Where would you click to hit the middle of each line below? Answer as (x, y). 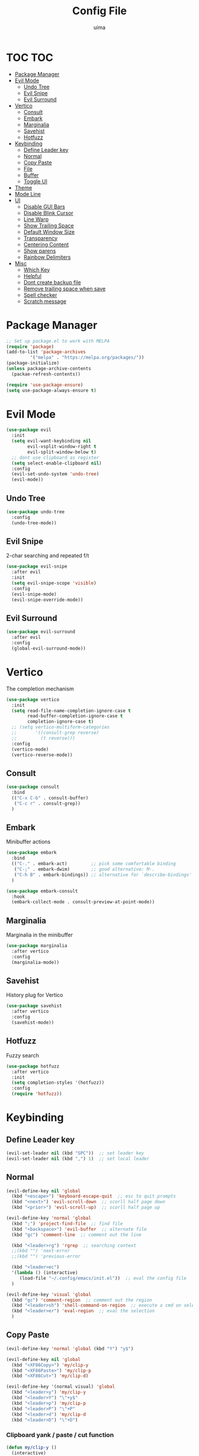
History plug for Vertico (35, 995)
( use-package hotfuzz (33, 1066)
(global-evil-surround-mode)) (49, 648)
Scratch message (45, 301)
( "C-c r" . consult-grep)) (47, 803)
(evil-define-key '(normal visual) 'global (61, 1387)
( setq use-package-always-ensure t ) (51, 390)
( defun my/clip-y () (32, 1447)
